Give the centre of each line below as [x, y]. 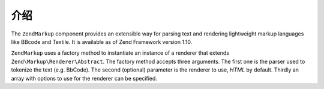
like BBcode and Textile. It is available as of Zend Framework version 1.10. [102, 41]
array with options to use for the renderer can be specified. [84, 78]
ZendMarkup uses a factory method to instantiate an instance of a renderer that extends [120, 53]
